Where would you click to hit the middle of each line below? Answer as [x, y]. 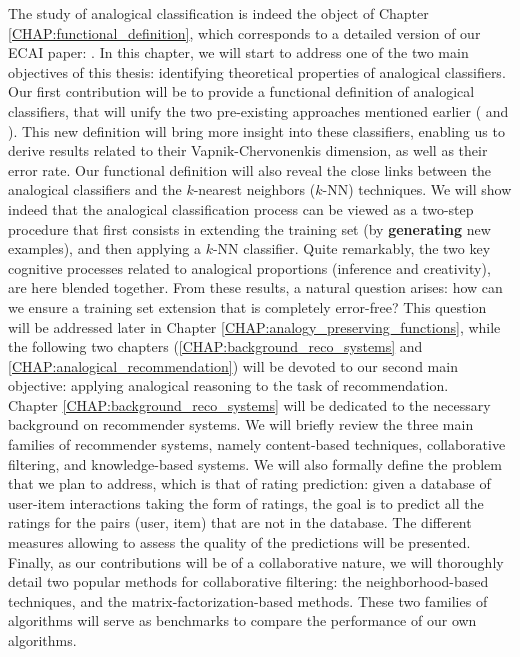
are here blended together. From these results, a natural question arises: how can [255, 287]
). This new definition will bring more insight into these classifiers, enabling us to [256, 130]
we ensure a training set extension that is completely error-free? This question [247, 306]
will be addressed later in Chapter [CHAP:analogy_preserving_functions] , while [254, 326]
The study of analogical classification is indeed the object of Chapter [218, 13]
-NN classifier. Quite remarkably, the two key [351, 248]
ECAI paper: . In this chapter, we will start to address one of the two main [238, 52]
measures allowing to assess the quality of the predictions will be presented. [239, 542]
